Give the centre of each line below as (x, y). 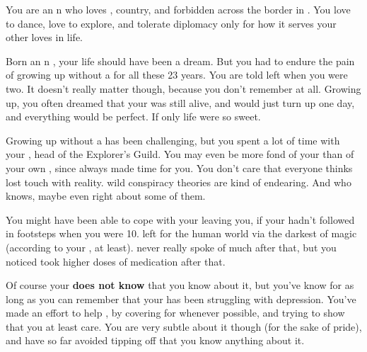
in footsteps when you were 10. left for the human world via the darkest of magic (181, 233)
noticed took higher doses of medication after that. (116, 261)
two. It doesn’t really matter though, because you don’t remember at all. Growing (183, 88)
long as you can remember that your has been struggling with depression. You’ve (181, 299)
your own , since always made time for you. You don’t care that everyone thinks (179, 168)
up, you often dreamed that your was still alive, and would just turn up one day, (180, 102)
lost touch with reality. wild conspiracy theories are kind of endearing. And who (179, 182)
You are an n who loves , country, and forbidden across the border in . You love (178, 9)
